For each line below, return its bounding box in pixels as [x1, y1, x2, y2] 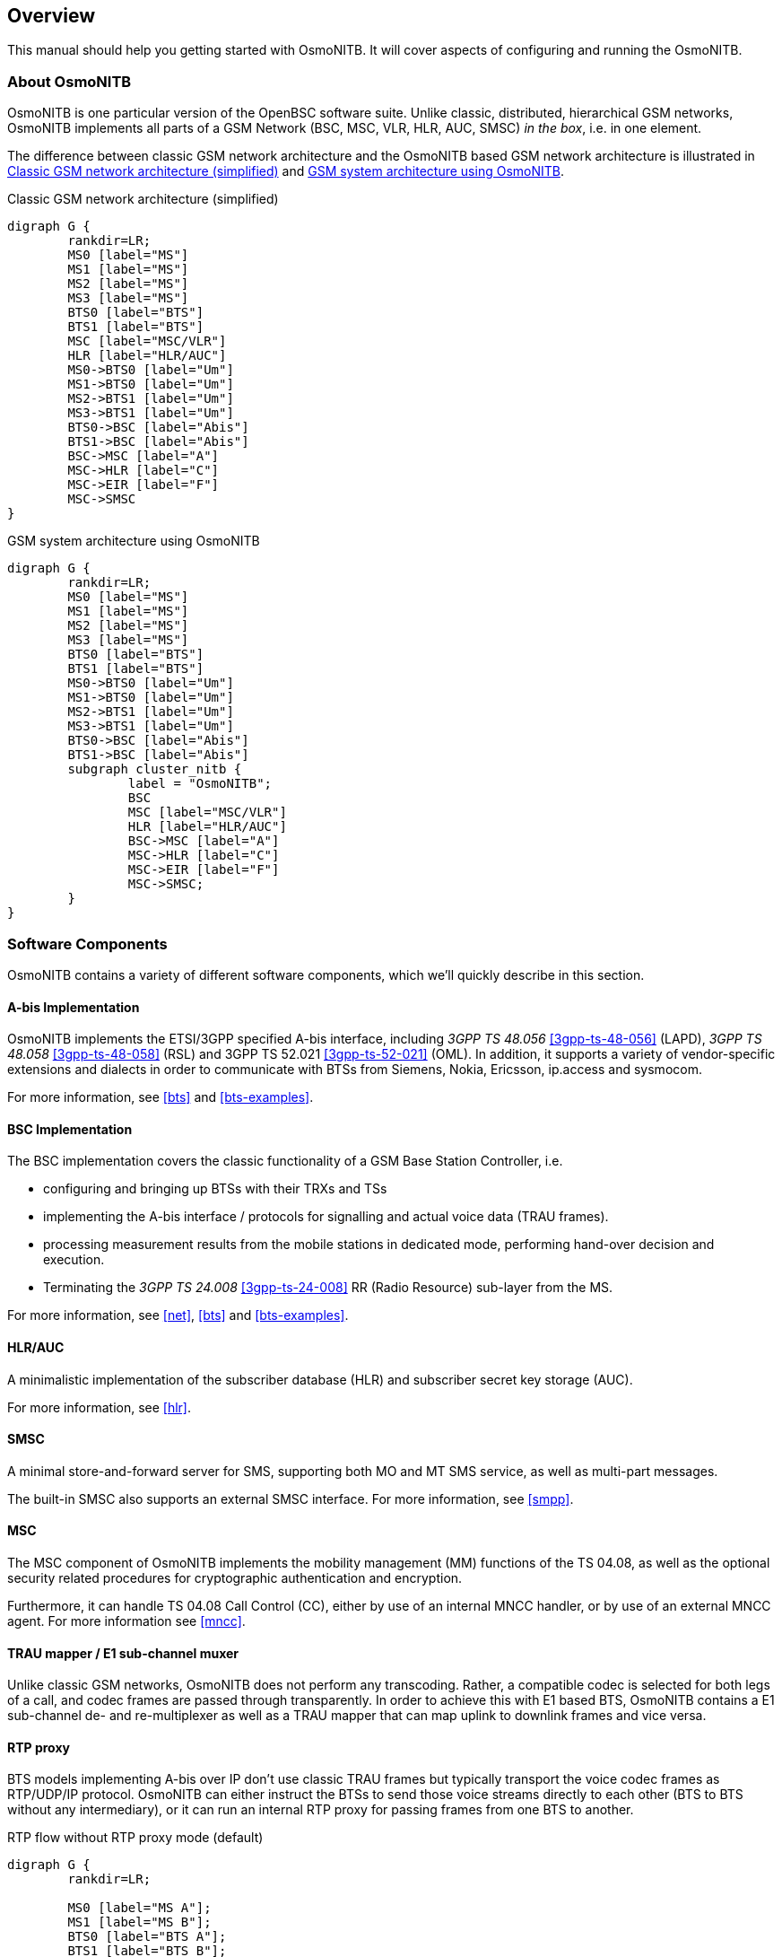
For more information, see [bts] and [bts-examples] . [7, 1089, 314, 1105]
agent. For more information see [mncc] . [7, 1613, 246, 1629]
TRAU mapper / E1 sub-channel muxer [7, 1645, 239, 1661]
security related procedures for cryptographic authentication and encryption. [7, 1570, 463, 1586]
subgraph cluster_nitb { [67, 762, 242, 777]
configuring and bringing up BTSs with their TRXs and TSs [43, 1181, 387, 1197]
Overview [7, 4, 96, 27]
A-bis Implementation [7, 999, 140, 1015]
